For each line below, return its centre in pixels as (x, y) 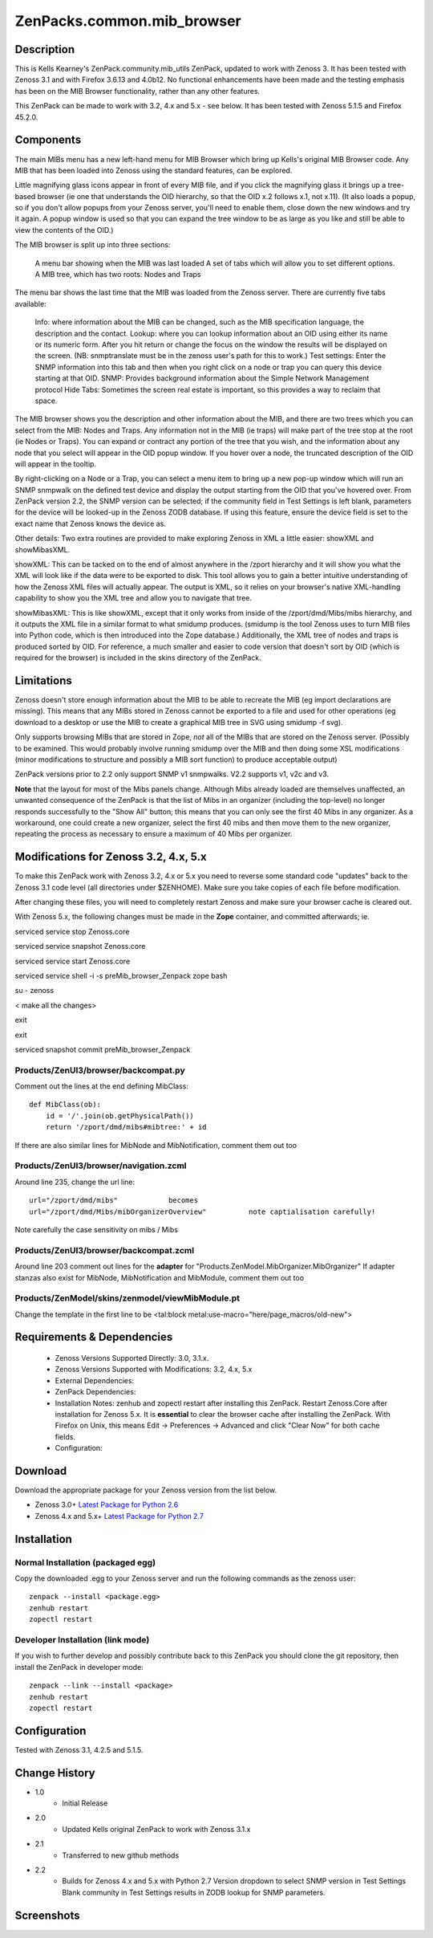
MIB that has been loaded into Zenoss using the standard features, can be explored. (154, 170)
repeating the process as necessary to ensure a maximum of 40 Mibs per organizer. (154, 834)
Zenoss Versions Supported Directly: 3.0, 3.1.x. (132, 1358)
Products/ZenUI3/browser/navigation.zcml (101, 1166)
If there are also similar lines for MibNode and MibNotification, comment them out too (156, 1145)
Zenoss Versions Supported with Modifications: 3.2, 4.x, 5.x (154, 1370)
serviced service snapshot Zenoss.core (80, 947)
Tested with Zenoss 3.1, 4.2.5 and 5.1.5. (79, 1749)
